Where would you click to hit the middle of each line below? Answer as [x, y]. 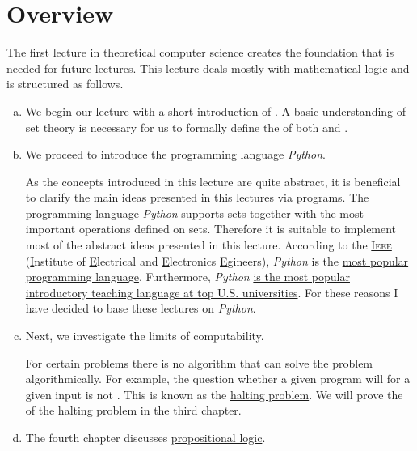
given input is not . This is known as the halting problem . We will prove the [214, 394]
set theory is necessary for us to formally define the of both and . [187, 127]
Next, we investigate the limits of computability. [145, 336]
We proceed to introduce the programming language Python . [175, 154]
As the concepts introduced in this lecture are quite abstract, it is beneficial [213, 181]
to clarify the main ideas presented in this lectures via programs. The [197, 197]
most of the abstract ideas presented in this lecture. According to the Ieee [208, 245]
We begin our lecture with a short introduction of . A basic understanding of [216, 111]
